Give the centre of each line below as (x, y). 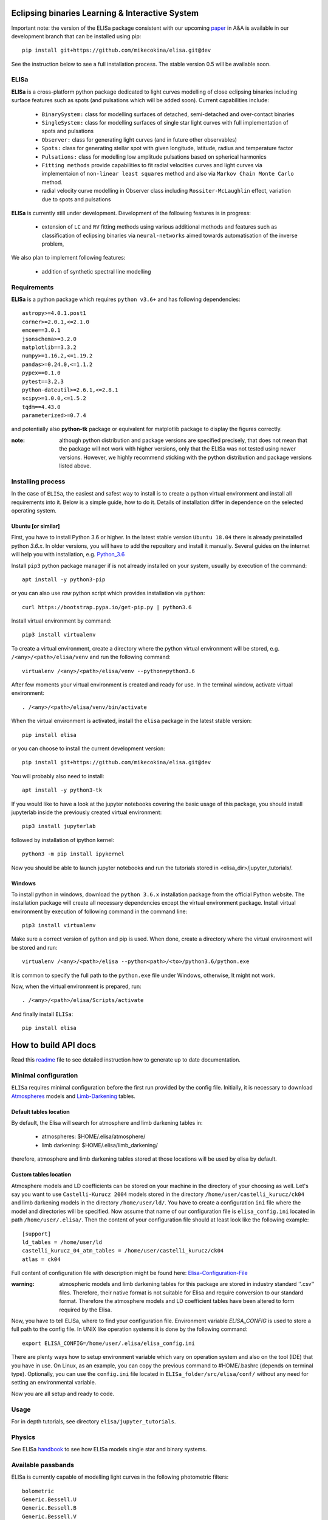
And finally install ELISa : (42, 1014)
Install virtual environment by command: (61, 621)
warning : (23, 1284)
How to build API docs (54, 1045)
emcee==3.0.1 (41, 330)
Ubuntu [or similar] (36, 526)
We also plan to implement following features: (68, 258)
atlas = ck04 (41, 1259)
